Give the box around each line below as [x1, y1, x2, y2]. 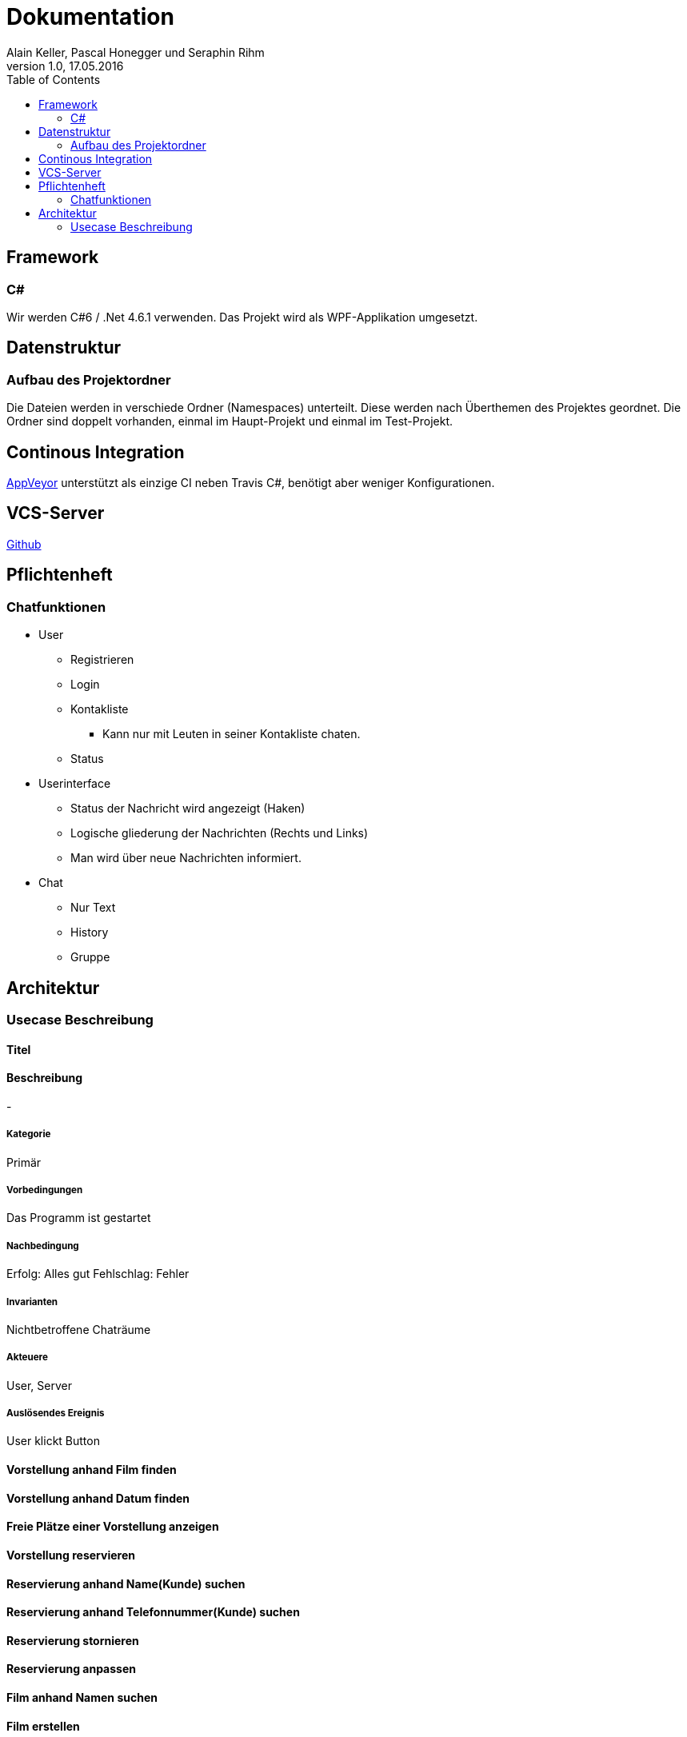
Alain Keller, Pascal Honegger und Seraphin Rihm [6, 45, 265, 59]
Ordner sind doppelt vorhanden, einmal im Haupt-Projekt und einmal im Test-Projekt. [6, 414, 453, 429]
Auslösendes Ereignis [6, 1408, 105, 1420]
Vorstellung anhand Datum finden [6, 1491, 190, 1505]
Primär [6, 1155, 42, 1169]
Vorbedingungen [6, 1184, 83, 1196]
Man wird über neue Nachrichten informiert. [70, 851, 302, 865]
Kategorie [6, 1128, 51, 1140]
